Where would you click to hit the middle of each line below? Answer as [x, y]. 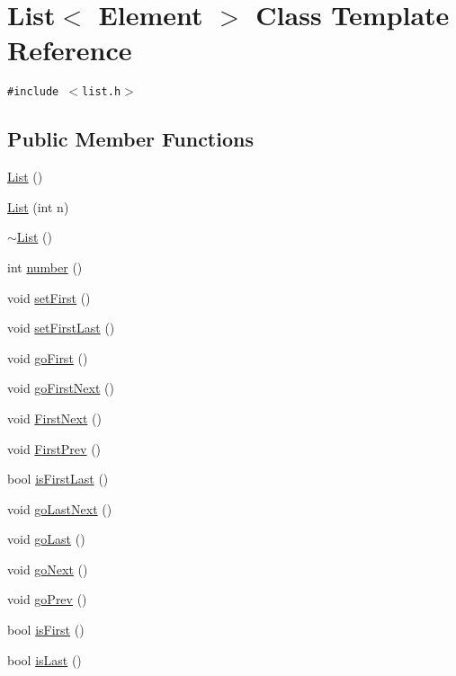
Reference [70, 50]
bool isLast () [45, 659]
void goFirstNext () [61, 388]
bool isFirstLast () [58, 479]
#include [33, 92]
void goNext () [48, 569]
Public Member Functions [130, 139]
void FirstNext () [54, 418]
